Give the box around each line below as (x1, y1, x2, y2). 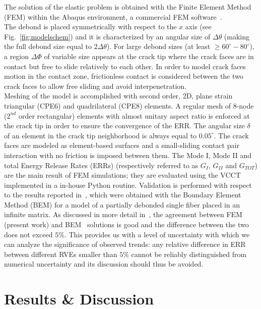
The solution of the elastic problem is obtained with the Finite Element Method (4, 2, 251, 12)
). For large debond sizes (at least (106, 41, 211, 51)
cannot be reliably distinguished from (131, 248, 247, 259)
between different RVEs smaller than (4, 248, 117, 259)
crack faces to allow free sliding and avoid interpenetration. (4, 80, 186, 91)
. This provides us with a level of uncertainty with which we (64, 229, 250, 239)
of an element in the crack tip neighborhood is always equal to (4, 130, 197, 140)
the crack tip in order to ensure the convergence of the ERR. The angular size (4, 120, 245, 131)
